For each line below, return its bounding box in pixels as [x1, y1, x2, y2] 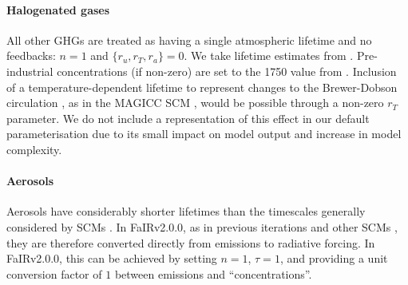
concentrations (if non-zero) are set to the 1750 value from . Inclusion [57, 62, 397, 79]
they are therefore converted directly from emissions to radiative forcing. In [6, 234, 375, 251]
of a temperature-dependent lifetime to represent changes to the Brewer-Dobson [6, 78, 398, 95]
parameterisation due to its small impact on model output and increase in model [6, 125, 402, 142]
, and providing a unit [279, 250, 388, 267]
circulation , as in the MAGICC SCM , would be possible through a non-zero [6, 94, 384, 111]
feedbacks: [6, 47, 56, 64]
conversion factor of [6, 265, 102, 282]
